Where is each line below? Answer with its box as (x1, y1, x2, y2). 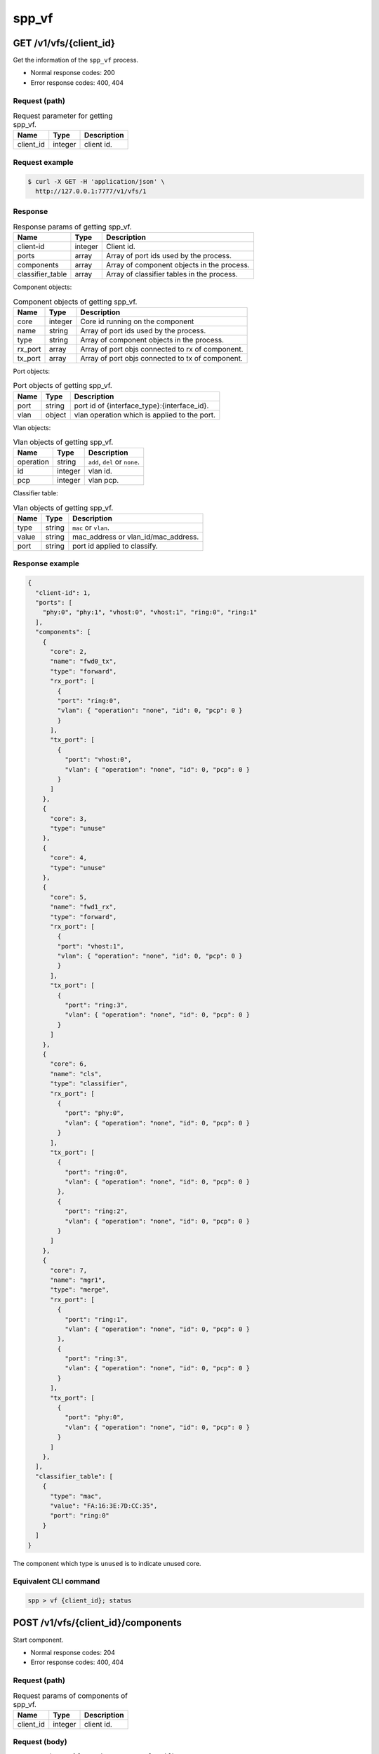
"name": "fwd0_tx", (50, 657, 117, 666)
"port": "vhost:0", (64, 756, 132, 764)
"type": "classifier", (50, 1080, 128, 1087)
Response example (13, 558, 80, 568)
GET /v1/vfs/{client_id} (13, 37, 116, 49)
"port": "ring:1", (64, 1315, 128, 1323)
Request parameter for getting (13, 111, 113, 121)
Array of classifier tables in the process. (106, 269, 238, 279)
